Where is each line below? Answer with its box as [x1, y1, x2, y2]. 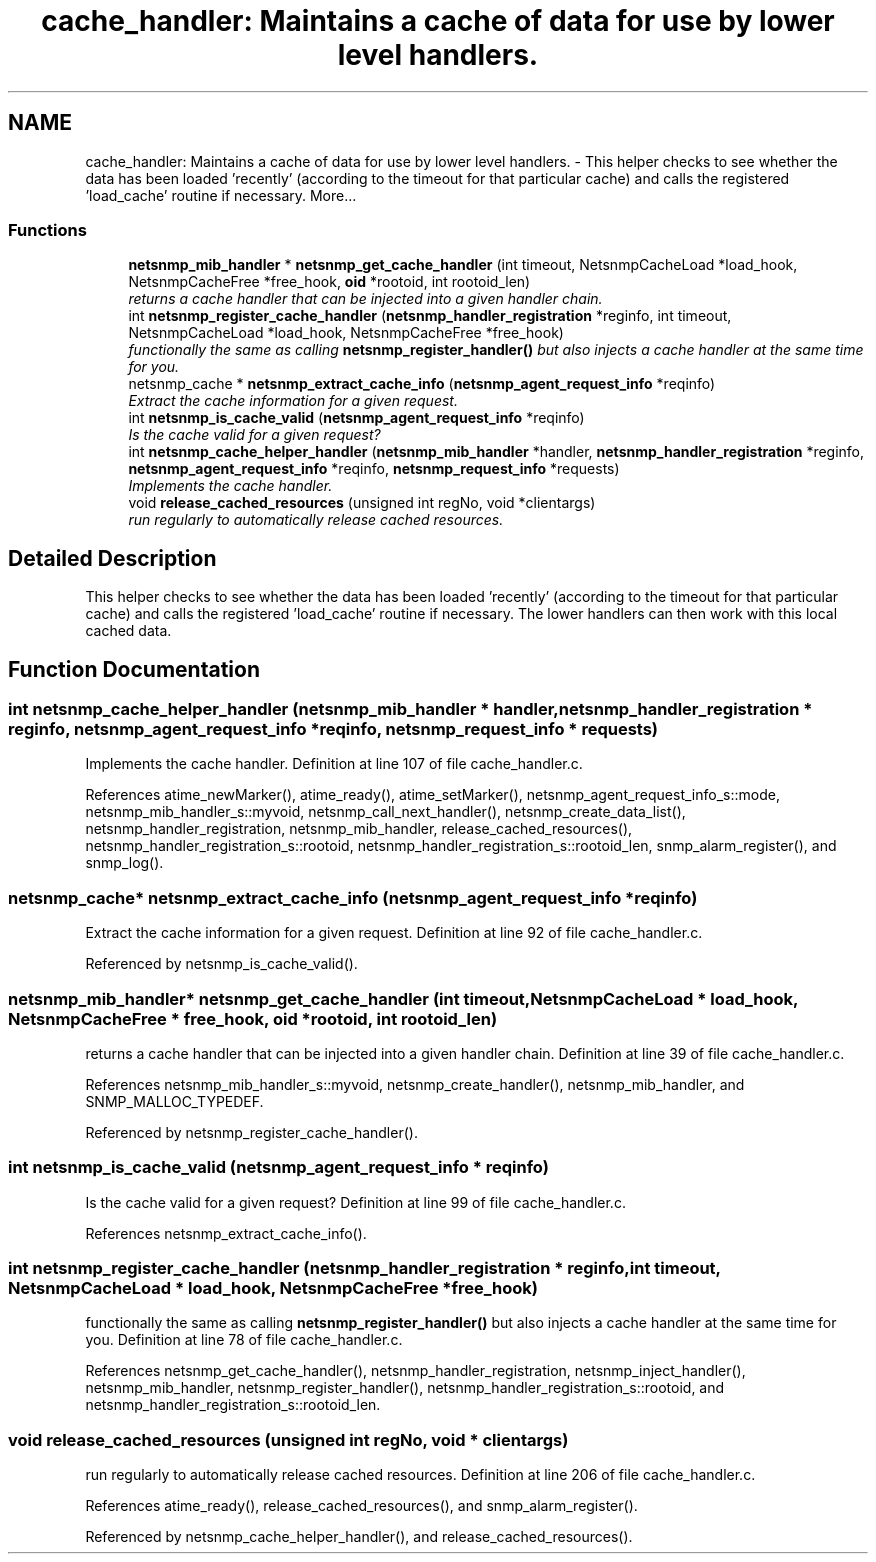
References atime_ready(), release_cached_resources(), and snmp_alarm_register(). [85, 1497, 638, 1515]
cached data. [85, 622, 172, 640]
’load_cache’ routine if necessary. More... [85, 186, 357, 204]
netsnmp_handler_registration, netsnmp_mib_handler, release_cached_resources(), [85, 820, 633, 838]
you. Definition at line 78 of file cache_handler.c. [85, 1331, 403, 1349]
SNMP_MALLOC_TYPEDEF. [85, 1092, 264, 1110]
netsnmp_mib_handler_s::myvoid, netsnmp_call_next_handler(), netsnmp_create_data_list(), [85, 803, 686, 821]
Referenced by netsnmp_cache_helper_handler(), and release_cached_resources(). [85, 1528, 633, 1546]
